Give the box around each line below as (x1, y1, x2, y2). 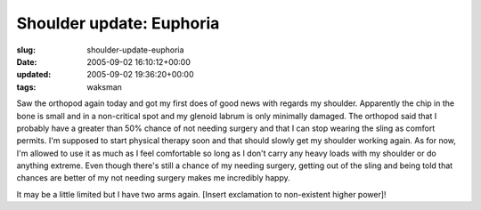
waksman (86, 81, 122, 93)
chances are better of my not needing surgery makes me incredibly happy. (16, 173, 290, 183)
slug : (16, 44, 36, 55)
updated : (16, 69, 52, 80)
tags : (16, 81, 37, 93)
